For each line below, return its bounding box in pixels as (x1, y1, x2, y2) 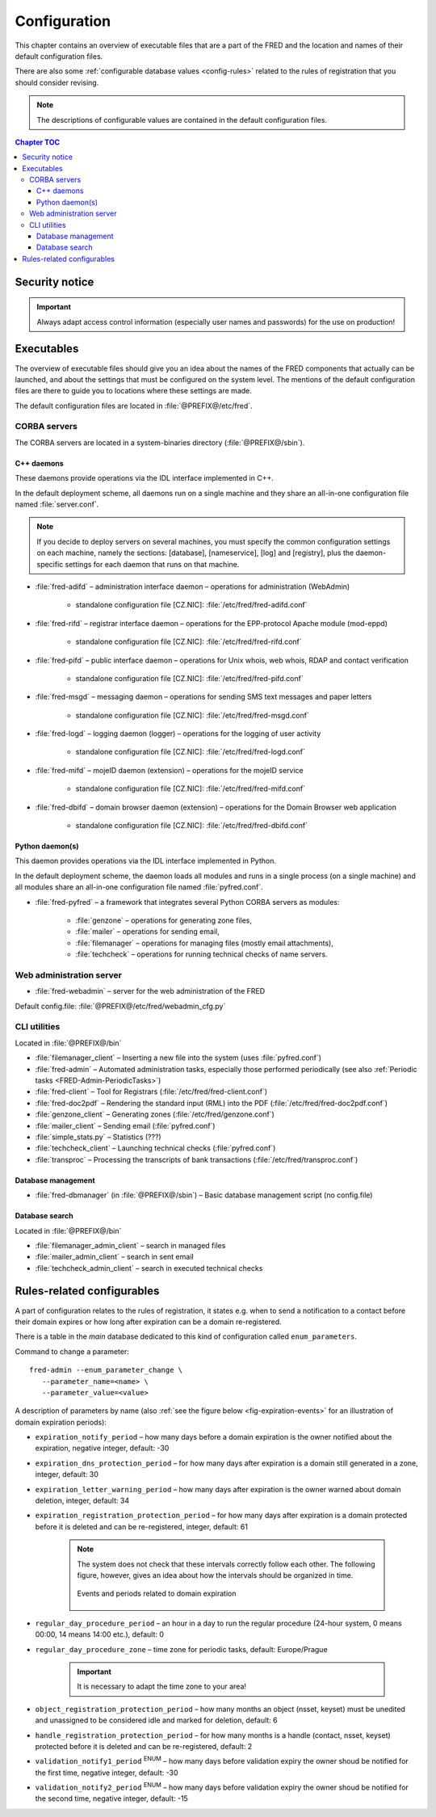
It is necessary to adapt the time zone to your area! (77, 1681, 246, 1692)
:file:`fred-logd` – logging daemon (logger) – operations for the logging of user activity (35, 729, 321, 738)
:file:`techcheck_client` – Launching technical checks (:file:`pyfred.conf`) (35, 1143, 276, 1153)
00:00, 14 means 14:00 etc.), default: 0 (35, 1630, 165, 1639)
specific (36, 559, 64, 569)
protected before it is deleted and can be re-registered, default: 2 (35, 1741, 253, 1751)
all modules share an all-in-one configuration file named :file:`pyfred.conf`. (15, 882, 264, 892)
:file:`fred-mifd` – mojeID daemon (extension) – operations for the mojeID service (35, 765, 304, 775)
